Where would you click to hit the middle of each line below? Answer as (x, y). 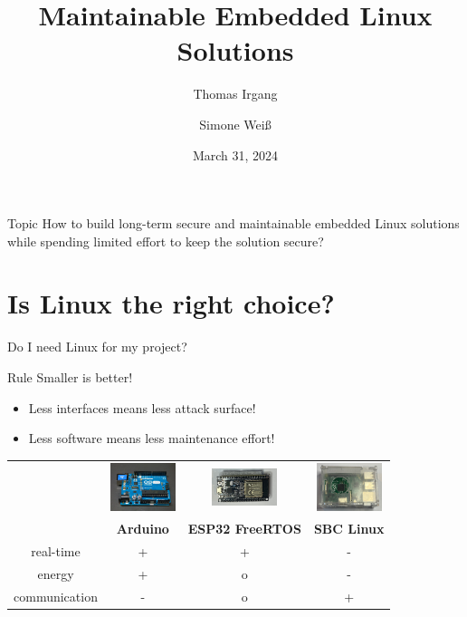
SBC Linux (349, 529)
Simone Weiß (235, 124)
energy (56, 573)
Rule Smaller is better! (70, 377)
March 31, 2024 (235, 154)
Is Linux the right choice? (171, 303)
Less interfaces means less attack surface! (142, 407)
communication (56, 596)
